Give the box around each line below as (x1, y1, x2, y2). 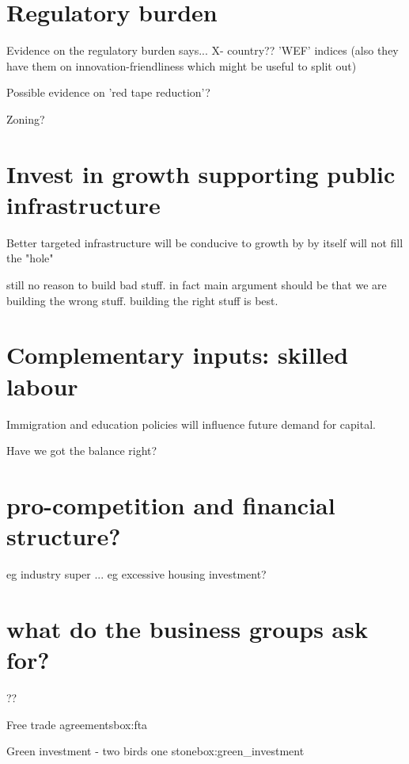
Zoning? (6, 110, 45, 127)
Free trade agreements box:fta (6, 716, 148, 732)
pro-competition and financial (6, 488, 335, 521)
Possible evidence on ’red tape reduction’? (6, 84, 210, 101)
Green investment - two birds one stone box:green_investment (6, 743, 305, 759)
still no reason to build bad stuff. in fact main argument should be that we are (6, 277, 387, 292)
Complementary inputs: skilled (6, 338, 349, 371)
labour (6, 369, 78, 402)
